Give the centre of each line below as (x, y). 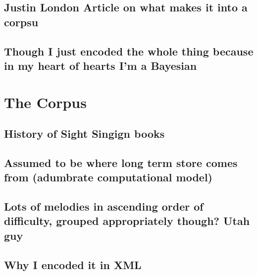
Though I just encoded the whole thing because (129, 51)
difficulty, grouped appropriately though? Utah (127, 221)
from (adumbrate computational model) (108, 177)
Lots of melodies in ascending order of (104, 206)
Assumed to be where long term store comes (121, 162)
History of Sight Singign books (84, 134)
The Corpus (45, 102)
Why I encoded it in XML (73, 264)
